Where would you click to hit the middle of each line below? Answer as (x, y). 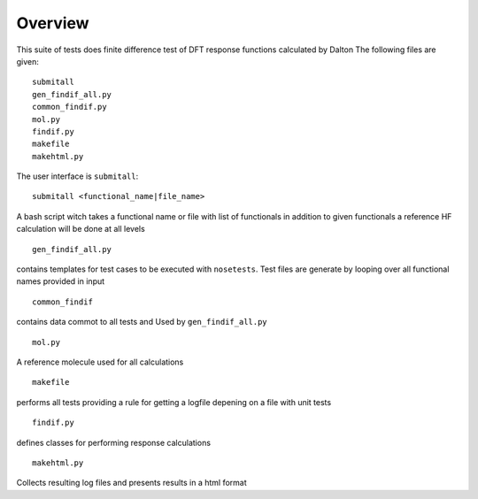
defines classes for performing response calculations (114, 442)
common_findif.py (69, 107)
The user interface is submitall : (77, 176)
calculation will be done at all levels (81, 229)
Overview (53, 23)
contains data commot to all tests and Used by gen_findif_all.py (142, 322)
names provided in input (61, 281)
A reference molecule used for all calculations (100, 362)
